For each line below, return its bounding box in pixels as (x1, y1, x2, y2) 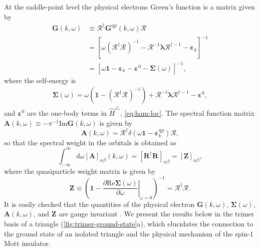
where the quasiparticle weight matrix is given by (4, 165, 156, 176)
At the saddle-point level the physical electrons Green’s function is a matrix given (4, 2, 255, 12)
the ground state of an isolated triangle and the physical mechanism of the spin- (4, 228, 250, 238)
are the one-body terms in (27, 108, 107, 118)
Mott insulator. (4, 238, 51, 248)
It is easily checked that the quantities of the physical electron (4, 198, 195, 209)
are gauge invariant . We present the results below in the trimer (59, 208, 254, 219)
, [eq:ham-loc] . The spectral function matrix (120, 108, 254, 118)
